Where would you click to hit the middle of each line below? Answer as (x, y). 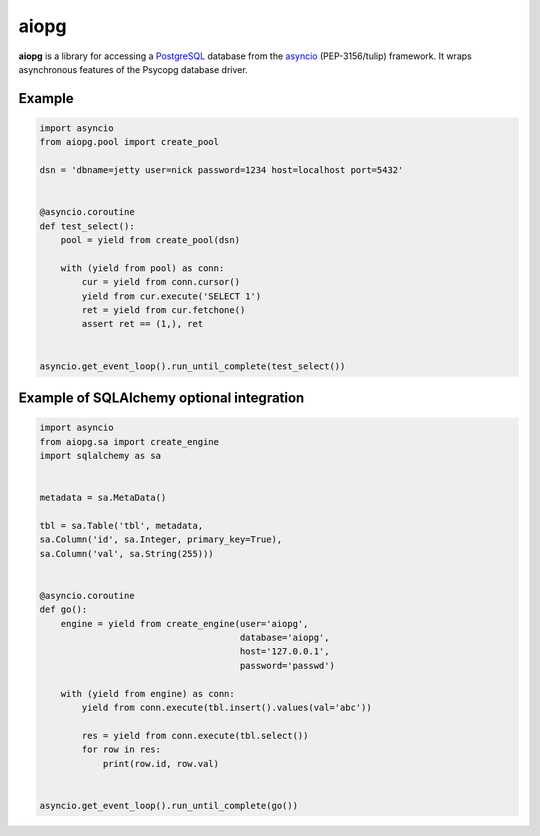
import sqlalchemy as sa (100, 455)
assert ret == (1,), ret (142, 324)
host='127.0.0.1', (284, 651)
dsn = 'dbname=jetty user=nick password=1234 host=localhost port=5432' (221, 170)
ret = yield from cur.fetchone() (163, 310)
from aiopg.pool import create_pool (129, 142)
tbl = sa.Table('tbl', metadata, (121, 525)
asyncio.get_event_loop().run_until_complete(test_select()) (192, 366)
